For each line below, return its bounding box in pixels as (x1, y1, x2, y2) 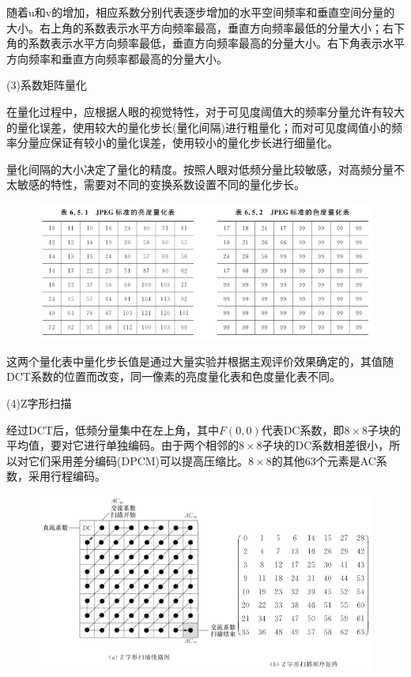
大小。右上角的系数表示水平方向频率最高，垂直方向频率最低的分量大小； (6, 19, 383, 36)
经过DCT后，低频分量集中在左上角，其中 (6, 421, 219, 438)
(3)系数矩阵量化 (6, 77, 87, 93)
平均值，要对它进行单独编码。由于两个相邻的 (6, 437, 239, 453)
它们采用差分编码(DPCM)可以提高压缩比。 (28, 452, 249, 468)
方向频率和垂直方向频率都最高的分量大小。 (6, 50, 228, 66)
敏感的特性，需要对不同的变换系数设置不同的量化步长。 (17, 176, 305, 193)
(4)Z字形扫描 (6, 394, 72, 411)
